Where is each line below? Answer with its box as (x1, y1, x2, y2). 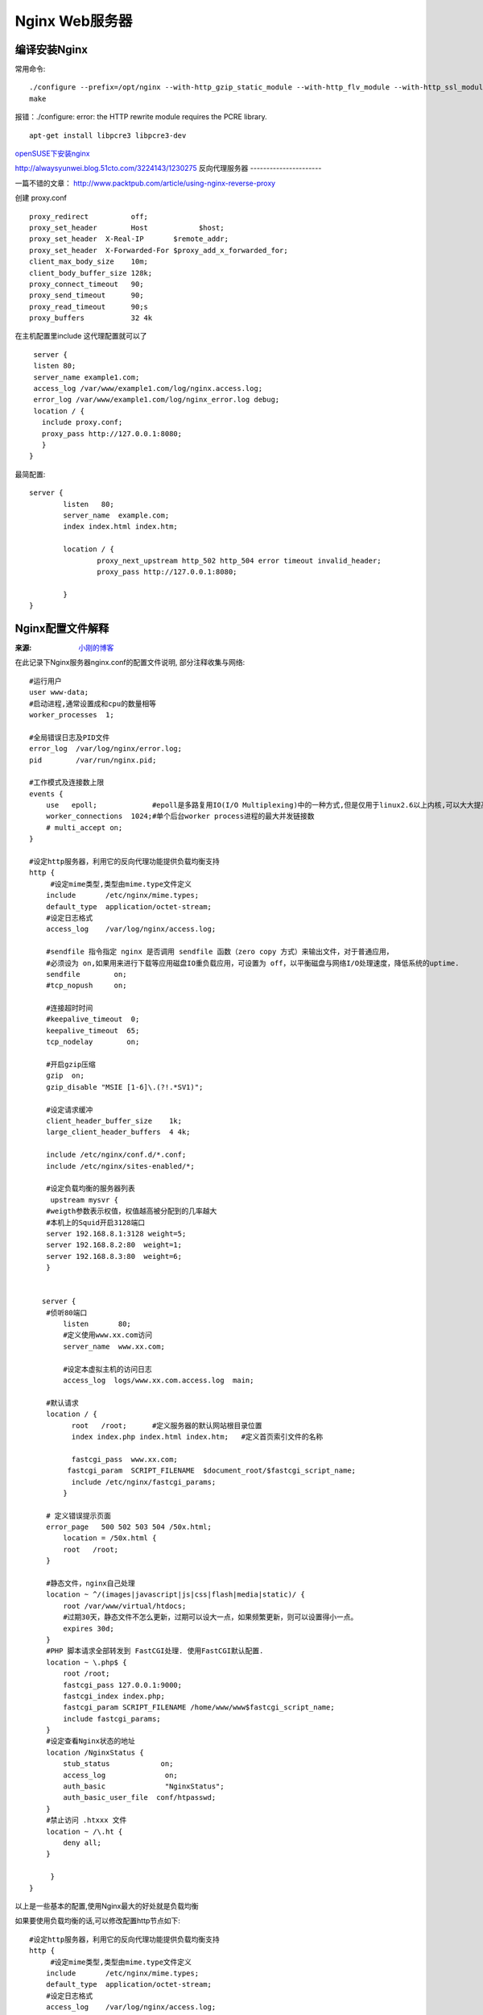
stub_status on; (63, 1759, 174, 1768)
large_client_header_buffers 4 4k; (45, 1128, 191, 1136)
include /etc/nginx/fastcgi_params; (71, 1477, 217, 1486)
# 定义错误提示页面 (45, 1511, 112, 1520)
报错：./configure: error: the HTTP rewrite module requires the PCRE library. (14, 112, 267, 122)
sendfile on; (45, 970, 127, 978)
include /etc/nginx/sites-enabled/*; (45, 1161, 195, 1170)
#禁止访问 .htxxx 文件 (45, 1816, 127, 1825)
